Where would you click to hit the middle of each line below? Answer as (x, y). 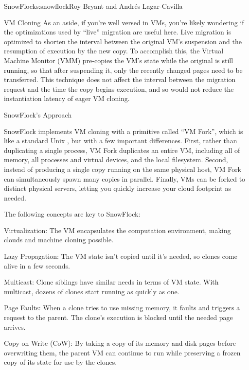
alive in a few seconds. (37, 265)
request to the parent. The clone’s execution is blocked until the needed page (118, 317)
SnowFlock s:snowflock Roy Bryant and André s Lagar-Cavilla (93, 6)
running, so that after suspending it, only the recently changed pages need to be (123, 70)
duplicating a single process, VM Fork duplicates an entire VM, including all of (122, 150)
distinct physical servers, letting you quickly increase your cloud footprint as (117, 188)
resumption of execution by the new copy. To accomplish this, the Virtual (114, 51)
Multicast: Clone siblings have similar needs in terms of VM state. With (111, 282)
